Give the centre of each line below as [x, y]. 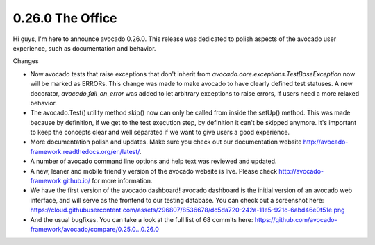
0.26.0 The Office [65, 18]
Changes [26, 61]
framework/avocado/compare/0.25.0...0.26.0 [95, 229]
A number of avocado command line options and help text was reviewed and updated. [153, 161]
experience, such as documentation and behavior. [84, 48]
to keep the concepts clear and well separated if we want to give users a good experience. [160, 133]
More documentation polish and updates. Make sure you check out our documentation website [166, 142]
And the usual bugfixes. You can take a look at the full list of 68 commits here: [142, 219]
